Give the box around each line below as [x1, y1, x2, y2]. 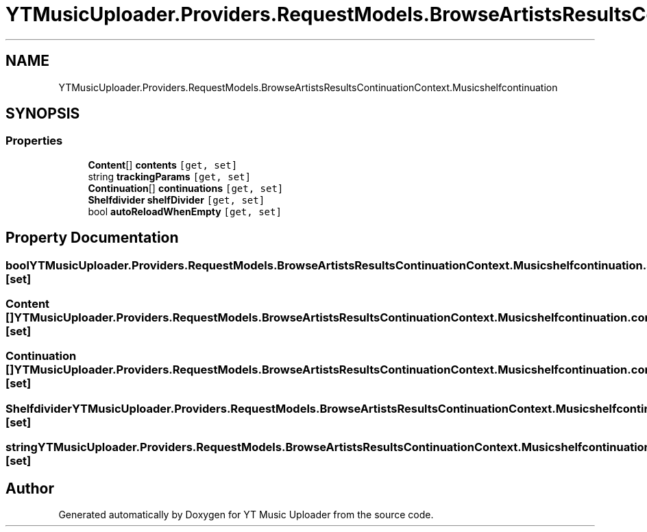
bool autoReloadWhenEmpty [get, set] [88, 205, 282, 217]
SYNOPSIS [5, 105, 80, 123]
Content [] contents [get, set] [88, 158, 238, 171]
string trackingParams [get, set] [88, 170, 251, 182]
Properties [5, 134, 63, 148]
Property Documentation [5, 229, 179, 247]
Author [5, 479, 54, 497]
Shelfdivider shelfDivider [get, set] [88, 193, 265, 206]
